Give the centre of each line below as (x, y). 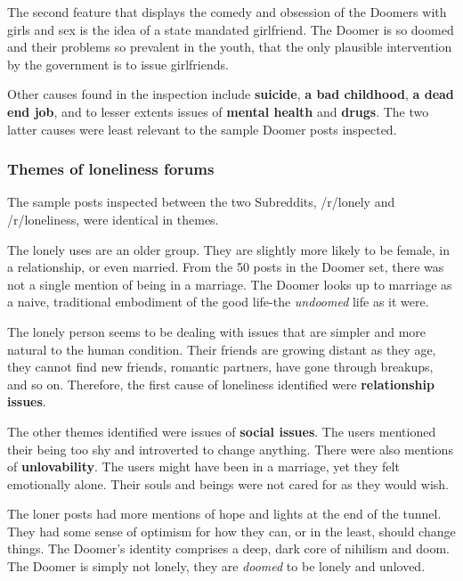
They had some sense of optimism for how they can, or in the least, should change (231, 531)
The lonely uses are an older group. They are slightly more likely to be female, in (229, 249)
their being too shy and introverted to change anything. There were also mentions (230, 449)
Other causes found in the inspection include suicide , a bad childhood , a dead (231, 94)
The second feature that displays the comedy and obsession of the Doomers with (227, 12)
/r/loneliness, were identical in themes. (113, 219)
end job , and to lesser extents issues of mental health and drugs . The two (218, 111)
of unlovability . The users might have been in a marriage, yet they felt (203, 466)
